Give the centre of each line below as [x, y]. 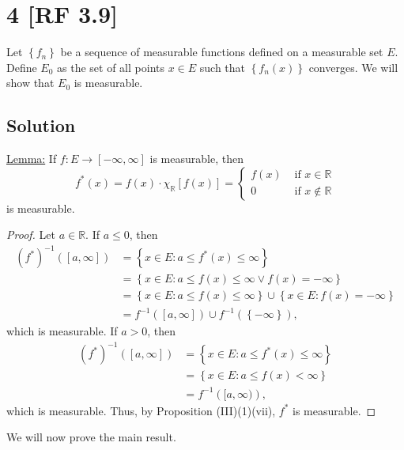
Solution [41, 125]
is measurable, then [196, 159]
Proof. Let [31, 234]
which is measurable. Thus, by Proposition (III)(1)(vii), [141, 410]
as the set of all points [111, 67]
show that [30, 83]
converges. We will [353, 67]
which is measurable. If [62, 331]
